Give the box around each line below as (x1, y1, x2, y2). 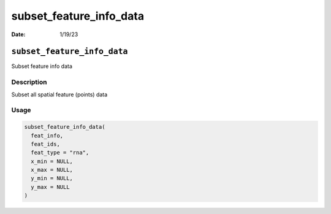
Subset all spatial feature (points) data (11, 91, 108, 98)
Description (11, 78, 47, 86)
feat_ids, (31, 140, 61, 147)
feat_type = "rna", (31, 149, 89, 156)
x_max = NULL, (31, 166, 74, 174)
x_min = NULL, (31, 158, 74, 165)
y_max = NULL (31, 183, 70, 190)
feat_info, (31, 132, 64, 139)
